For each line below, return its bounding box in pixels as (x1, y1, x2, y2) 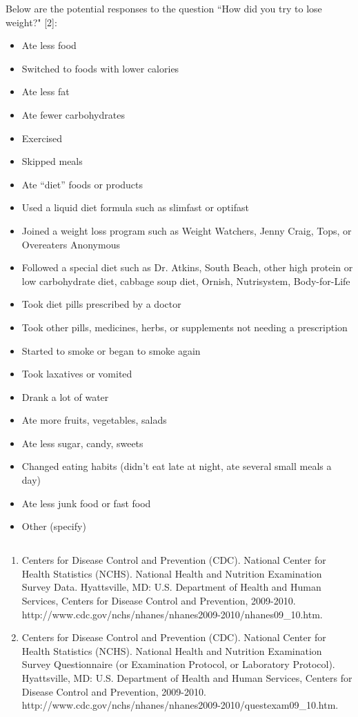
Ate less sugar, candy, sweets (21, 435, 143, 450)
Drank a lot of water (21, 389, 109, 404)
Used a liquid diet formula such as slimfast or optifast (21, 200, 249, 215)
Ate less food (21, 38, 77, 52)
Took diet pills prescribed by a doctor (21, 297, 181, 311)
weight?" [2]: (6, 14, 57, 29)
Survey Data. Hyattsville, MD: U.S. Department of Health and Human (21, 580, 321, 594)
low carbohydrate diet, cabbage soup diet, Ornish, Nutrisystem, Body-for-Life (21, 273, 350, 288)
